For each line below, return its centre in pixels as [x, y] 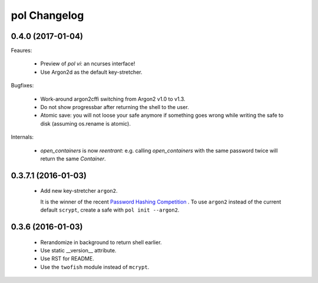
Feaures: [21, 51]
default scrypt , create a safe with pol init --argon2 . [110, 210]
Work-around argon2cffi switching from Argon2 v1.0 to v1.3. [113, 99]
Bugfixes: [22, 85]
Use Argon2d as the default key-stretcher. [91, 72]
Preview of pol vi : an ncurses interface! [88, 64]
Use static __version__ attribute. [78, 250]
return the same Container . [73, 159]
